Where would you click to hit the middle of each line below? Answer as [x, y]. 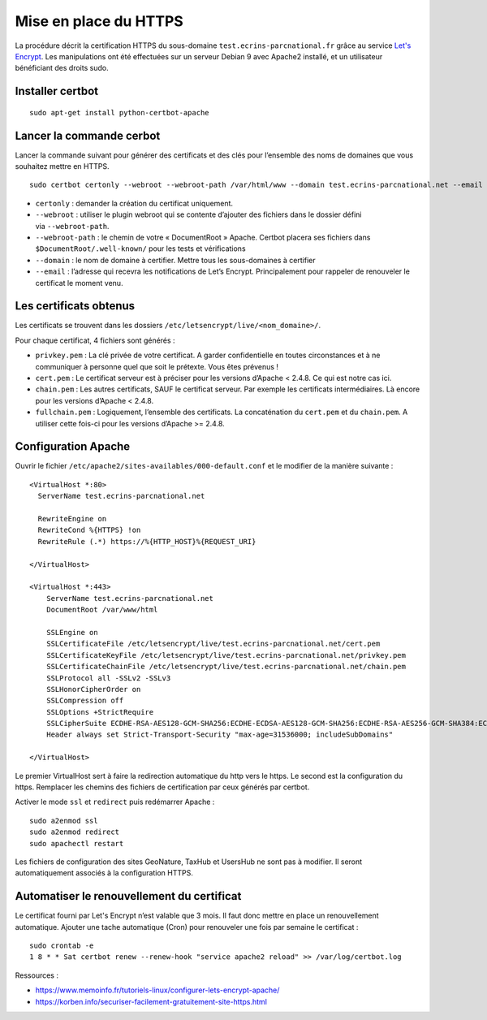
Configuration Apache [73, 447]
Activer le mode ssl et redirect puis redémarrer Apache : [115, 802]
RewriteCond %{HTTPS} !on [89, 530]
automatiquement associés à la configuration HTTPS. [104, 873]
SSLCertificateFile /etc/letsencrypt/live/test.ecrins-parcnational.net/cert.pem [213, 644]
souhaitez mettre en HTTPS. [62, 166]
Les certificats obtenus [75, 306]
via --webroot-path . [72, 226]
